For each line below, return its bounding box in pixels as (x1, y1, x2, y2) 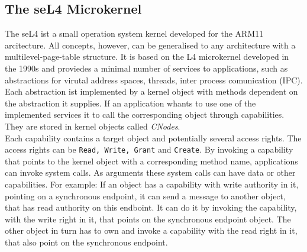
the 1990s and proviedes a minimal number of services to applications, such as (5, 62, 288, 74)
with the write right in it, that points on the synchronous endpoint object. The (5, 212, 291, 225)
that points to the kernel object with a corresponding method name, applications (5, 154, 298, 167)
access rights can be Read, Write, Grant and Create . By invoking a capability (5, 143, 293, 156)
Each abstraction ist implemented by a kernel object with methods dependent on (5, 85, 298, 98)
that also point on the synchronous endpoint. (5, 235, 168, 248)
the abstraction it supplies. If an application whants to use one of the (5, 96, 256, 109)
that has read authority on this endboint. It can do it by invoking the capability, (5, 201, 297, 214)
